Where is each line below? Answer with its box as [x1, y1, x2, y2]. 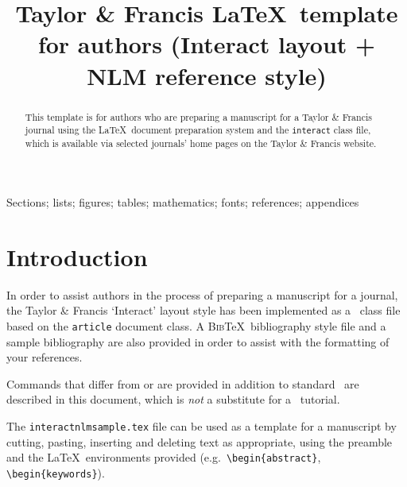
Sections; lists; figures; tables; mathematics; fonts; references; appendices [6, 194, 359, 210]
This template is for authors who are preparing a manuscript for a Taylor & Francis [25, 110, 372, 123]
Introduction [6, 240, 148, 272]
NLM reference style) [87, 59, 327, 91]
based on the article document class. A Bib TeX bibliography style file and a [6, 317, 386, 334]
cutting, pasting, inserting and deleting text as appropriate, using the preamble [6, 433, 393, 450]
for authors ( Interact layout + [37, 28, 376, 60]
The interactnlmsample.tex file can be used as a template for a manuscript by [6, 417, 397, 434]
